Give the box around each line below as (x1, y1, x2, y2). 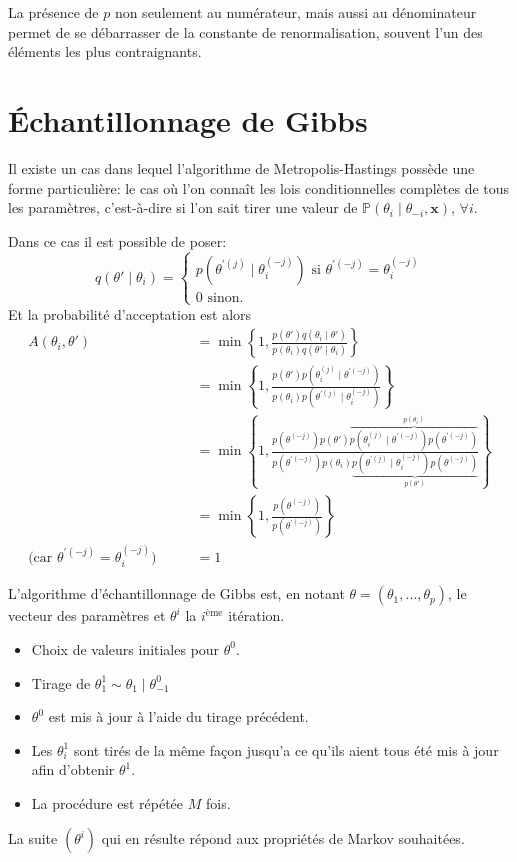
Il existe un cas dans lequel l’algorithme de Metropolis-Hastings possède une (8, 157, 475, 178)
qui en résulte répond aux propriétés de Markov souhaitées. (101, 828, 465, 849)
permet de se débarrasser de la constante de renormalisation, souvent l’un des (8, 21, 483, 42)
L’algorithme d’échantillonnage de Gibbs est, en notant (8, 583, 345, 604)
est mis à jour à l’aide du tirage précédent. (48, 706, 309, 727)
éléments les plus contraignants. (8, 41, 202, 62)
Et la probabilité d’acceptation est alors (8, 303, 252, 324)
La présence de (8, 2, 99, 22)
